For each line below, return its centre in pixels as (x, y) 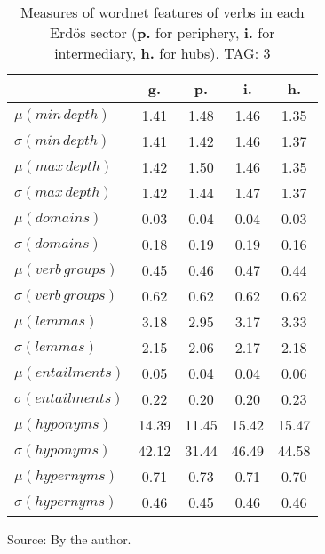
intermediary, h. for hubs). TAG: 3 (162, 53)
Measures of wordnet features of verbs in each (162, 12)
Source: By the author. (69, 539)
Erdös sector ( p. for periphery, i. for (162, 32)
